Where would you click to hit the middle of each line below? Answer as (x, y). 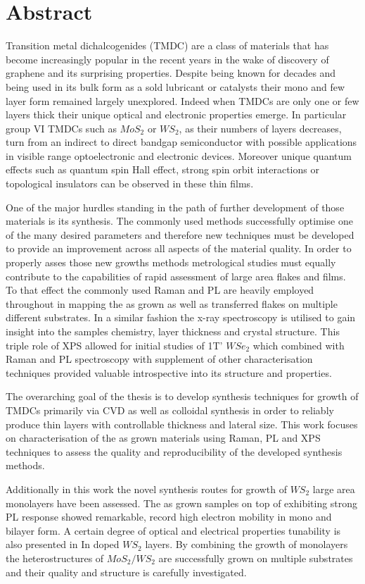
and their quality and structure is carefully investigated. (126, 572)
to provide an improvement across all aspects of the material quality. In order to (179, 248)
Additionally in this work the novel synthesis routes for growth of (146, 489)
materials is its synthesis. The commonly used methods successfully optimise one (180, 221)
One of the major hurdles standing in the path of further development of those (175, 207)
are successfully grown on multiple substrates (256, 558)
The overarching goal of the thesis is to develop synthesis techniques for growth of (182, 396)
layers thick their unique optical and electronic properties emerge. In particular (176, 114)
